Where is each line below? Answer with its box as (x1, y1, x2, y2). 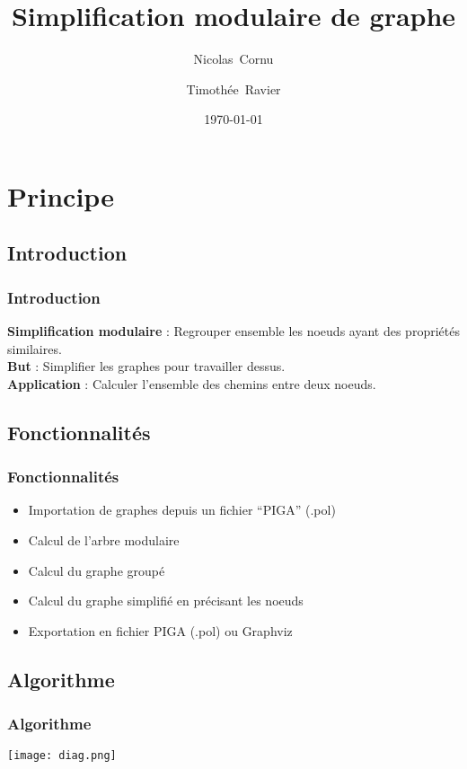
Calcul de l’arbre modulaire (28, 531, 180, 550)
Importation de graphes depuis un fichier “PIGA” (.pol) (28, 500, 336, 519)
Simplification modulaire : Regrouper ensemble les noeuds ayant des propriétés (7, 322, 460, 340)
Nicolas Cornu (193, 49, 274, 68)
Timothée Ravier (186, 79, 281, 98)
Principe (7, 177, 114, 214)
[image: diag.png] (7, 749, 117, 763)
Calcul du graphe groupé (28, 561, 165, 579)
